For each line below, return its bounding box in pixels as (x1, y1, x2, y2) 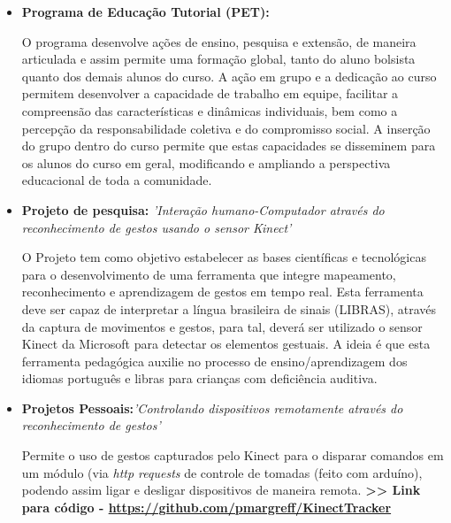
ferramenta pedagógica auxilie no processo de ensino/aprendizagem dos (21, 351, 408, 370)
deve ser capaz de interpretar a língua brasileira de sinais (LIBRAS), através (21, 299, 437, 318)
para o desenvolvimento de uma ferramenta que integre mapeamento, (21, 265, 396, 283)
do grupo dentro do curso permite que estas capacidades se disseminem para (21, 136, 436, 155)
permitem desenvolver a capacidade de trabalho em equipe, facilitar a (21, 84, 399, 103)
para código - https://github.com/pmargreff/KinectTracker (21, 497, 392, 516)
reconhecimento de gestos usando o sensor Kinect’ (21, 218, 292, 236)
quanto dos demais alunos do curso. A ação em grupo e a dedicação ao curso (21, 66, 437, 85)
